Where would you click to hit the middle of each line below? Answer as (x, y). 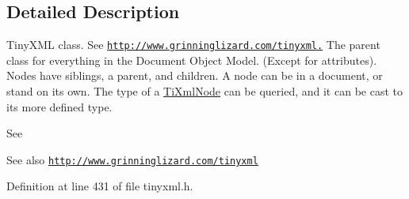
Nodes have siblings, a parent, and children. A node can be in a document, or (195, 75)
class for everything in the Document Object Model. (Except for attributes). (192, 60)
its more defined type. (59, 106)
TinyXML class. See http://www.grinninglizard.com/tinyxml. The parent (193, 45)
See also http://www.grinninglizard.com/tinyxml (132, 159)
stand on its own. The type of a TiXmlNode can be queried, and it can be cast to (204, 91)
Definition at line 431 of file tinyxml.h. (100, 186)
